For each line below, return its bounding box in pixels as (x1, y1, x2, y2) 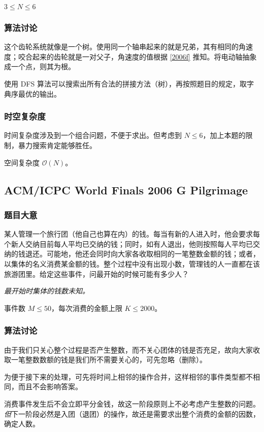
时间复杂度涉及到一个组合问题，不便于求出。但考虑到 (4, 130, 182, 140)
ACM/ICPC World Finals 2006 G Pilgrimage (4, 182, 248, 197)
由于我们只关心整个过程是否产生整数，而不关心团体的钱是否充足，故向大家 (4, 344, 253, 355)
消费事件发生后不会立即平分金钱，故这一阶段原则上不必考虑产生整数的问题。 (4, 398, 260, 409)
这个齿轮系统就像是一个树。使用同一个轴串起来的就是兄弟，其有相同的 (4, 41, 239, 52)
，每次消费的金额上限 (51, 302, 122, 313)
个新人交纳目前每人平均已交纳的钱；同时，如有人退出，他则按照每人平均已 (4, 238, 253, 249)
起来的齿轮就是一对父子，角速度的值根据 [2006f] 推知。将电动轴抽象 (32, 51, 257, 62)
